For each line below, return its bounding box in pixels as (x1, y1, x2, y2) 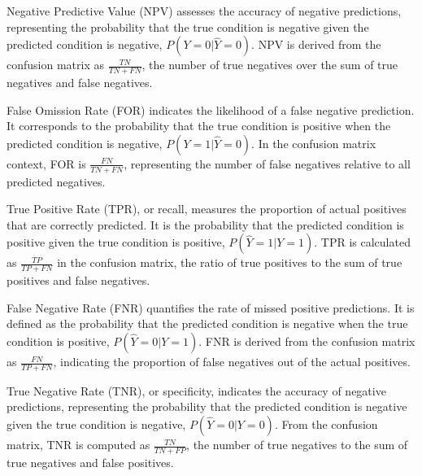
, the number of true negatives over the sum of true (141, 56, 398, 73)
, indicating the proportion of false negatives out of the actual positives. (53, 353, 411, 370)
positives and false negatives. (7, 272, 150, 289)
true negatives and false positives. (7, 453, 174, 470)
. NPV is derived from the (251, 36, 381, 53)
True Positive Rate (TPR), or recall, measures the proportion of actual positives (7, 200, 407, 217)
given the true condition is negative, (7, 416, 186, 433)
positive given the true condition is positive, (7, 234, 225, 251)
